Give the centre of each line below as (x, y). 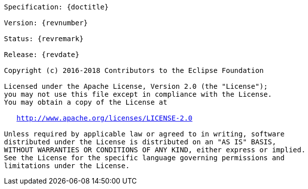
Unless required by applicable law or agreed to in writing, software (144, 134)
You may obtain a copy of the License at (86, 102)
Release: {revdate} (42, 55)
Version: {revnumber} (46, 23)
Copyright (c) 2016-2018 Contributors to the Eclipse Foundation (134, 70)
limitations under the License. (67, 166)
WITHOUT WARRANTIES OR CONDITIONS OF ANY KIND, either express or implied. (155, 150)
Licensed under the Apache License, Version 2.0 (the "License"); (136, 86)
